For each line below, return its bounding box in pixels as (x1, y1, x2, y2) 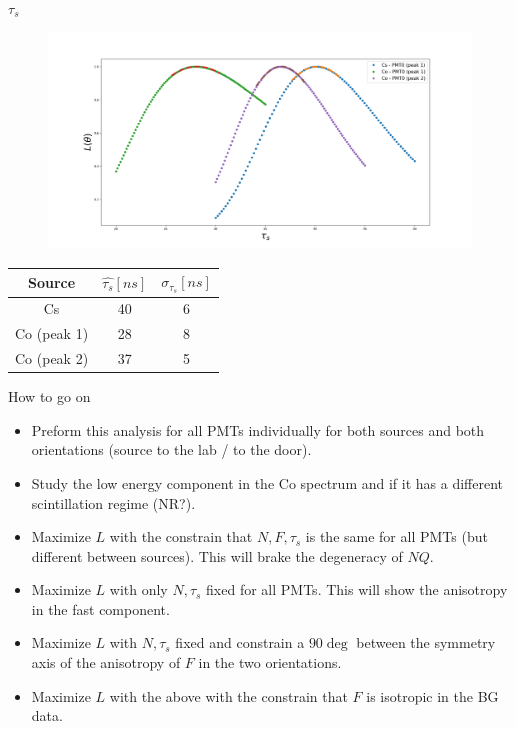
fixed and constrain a (175, 632, 305, 653)
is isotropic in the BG (366, 685, 499, 706)
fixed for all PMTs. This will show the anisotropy (206, 579, 508, 600)
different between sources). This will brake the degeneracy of (31, 545, 403, 566)
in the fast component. (31, 598, 170, 619)
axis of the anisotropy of (31, 652, 181, 673)
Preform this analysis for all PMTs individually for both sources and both (31, 419, 485, 440)
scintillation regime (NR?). (31, 492, 196, 513)
